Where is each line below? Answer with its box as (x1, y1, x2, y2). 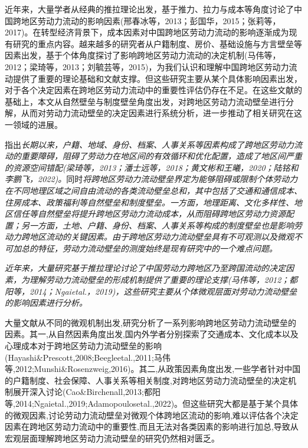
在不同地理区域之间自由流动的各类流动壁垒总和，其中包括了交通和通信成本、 (5, 184, 302, 196)
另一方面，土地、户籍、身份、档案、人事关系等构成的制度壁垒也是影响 (21, 219, 294, 231)
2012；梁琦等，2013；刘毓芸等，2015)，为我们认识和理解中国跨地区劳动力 (5, 60, 289, 73)
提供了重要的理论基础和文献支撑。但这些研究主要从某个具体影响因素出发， (12, 72, 302, 84)
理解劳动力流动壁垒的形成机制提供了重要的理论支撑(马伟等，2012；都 (29, 274, 298, 286)
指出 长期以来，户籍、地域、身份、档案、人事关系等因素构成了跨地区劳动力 (5, 138, 294, 150)
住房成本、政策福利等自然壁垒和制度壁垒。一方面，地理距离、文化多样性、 (5, 196, 294, 208)
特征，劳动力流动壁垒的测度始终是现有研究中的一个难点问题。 (37, 242, 277, 254)
